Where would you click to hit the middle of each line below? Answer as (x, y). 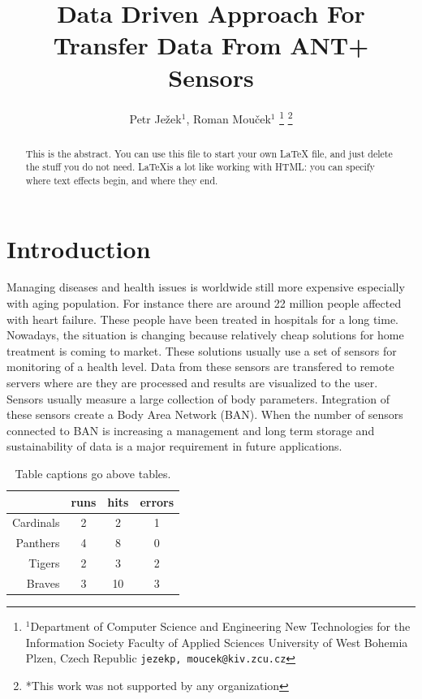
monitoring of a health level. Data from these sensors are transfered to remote (200, 367)
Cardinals (36, 522)
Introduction (79, 248)
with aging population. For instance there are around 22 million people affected (204, 303)
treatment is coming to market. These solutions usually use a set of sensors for (202, 350)
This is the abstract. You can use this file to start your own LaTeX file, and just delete (209, 153)
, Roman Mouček (228, 119)
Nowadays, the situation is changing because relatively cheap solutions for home (205, 335)
